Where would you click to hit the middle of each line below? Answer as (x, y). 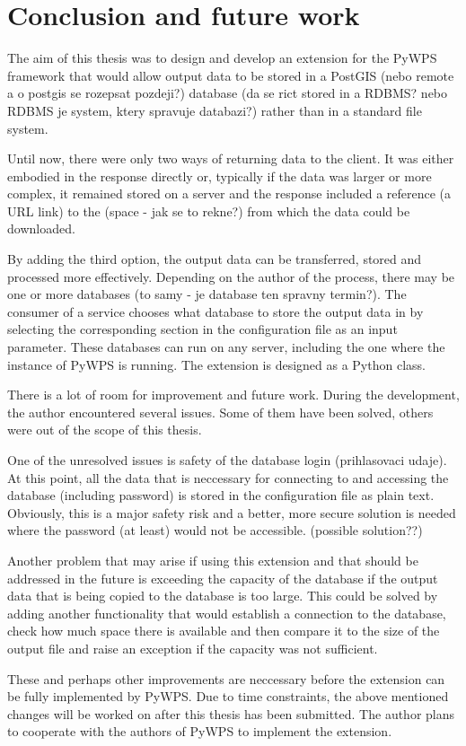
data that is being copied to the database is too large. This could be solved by (223, 596)
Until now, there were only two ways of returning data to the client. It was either (231, 158)
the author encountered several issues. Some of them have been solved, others (220, 412)
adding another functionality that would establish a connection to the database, (227, 613)
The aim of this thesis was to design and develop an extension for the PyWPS (222, 58)
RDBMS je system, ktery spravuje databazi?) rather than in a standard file (215, 110)
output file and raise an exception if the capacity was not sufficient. (193, 648)
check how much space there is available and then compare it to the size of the (224, 631)
